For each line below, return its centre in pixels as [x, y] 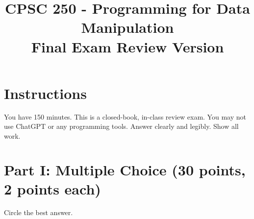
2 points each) [52, 188]
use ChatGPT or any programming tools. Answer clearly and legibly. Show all [121, 126]
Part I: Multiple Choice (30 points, [125, 169]
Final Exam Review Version [127, 46]
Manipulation [127, 27]
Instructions [45, 93]
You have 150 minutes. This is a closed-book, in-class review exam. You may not [125, 116]
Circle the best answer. [38, 212]
